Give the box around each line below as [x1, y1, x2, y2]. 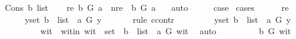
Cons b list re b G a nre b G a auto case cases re [4, 1, 289, 13]
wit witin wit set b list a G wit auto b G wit [40, 25, 291, 37]
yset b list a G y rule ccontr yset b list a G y [24, 13, 291, 25]
